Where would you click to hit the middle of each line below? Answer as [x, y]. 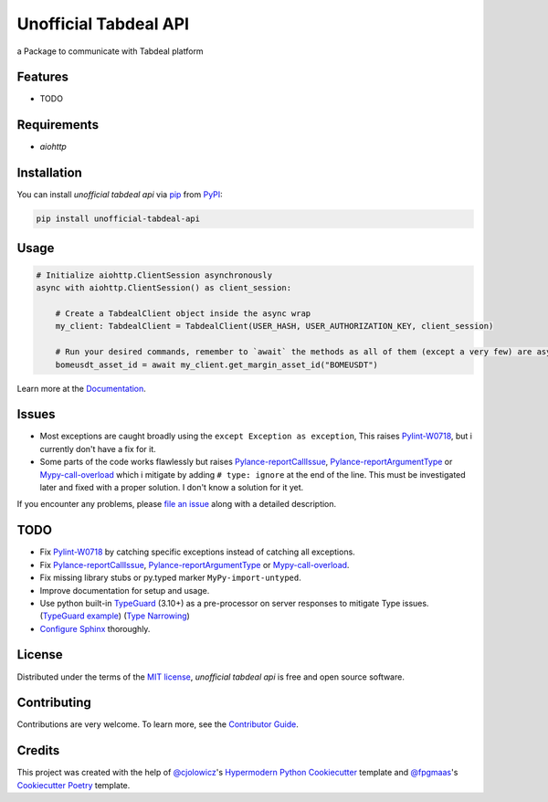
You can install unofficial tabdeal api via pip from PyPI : [120, 195]
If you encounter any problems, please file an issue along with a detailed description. [177, 504]
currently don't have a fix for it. [98, 448]
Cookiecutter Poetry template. [74, 785]
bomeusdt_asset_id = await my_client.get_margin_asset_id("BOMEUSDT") [217, 364]
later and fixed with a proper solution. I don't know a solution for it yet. [172, 488]
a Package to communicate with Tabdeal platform [111, 51]
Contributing [54, 703]
